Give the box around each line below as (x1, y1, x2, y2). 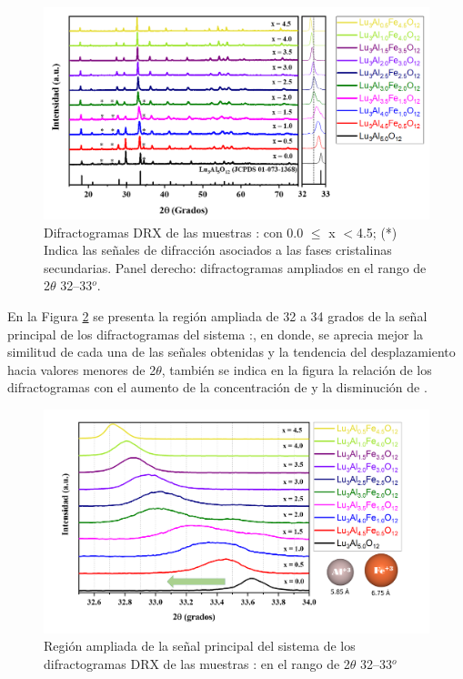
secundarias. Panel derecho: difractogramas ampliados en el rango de (44, 258, 427, 277)
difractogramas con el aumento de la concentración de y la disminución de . (7, 378, 428, 397)
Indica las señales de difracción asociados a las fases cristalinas (44, 240, 392, 259)
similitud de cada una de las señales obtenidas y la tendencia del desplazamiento (7, 342, 456, 361)
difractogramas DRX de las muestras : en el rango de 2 (44, 654, 350, 673)
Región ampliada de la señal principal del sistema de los (44, 636, 356, 655)
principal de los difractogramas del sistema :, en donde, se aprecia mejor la (7, 324, 424, 343)
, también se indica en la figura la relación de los (161, 360, 432, 379)
